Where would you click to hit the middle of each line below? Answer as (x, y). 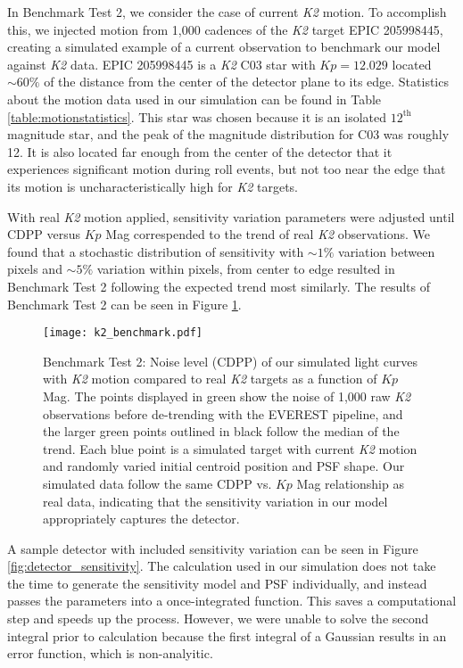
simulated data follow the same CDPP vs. (157, 483)
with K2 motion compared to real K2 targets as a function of (210, 379)
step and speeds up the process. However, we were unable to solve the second (218, 619)
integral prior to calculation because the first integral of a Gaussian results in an (227, 635)
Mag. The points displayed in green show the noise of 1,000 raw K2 (227, 396)
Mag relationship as (350, 483)
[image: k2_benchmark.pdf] (123, 333)
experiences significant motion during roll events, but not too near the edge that (227, 169)
